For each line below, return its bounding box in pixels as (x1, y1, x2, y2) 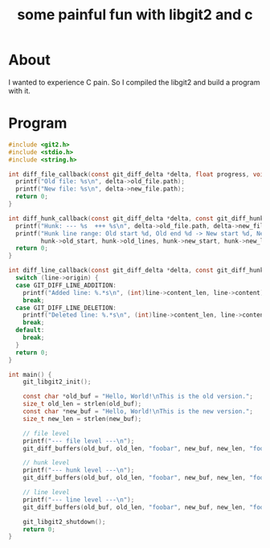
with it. (8, 86, 31, 96)
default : (15, 326, 45, 334)
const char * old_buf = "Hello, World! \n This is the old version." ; (22, 392, 253, 401)
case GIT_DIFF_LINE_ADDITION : (15, 281, 117, 289)
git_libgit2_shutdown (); (22, 517, 106, 526)
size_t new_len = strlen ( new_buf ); (22, 415, 142, 423)
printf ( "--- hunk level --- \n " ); (22, 466, 135, 475)
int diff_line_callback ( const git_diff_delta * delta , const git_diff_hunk (8, 267, 264, 275)
